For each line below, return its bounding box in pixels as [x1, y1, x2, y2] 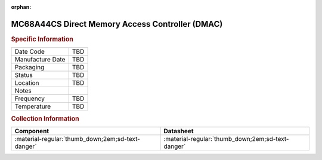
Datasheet [163, 127, 194, 135]
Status [14, 71, 33, 79]
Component [14, 127, 49, 135]
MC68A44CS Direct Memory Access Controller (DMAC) [11, 19, 223, 29]
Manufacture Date [14, 56, 66, 64]
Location [14, 79, 39, 87]
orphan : [11, 4, 32, 10]
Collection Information [11, 114, 80, 122]
